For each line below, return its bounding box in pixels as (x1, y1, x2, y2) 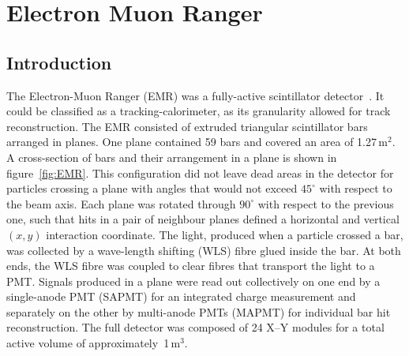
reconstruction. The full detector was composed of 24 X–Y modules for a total (6, 319, 385, 335)
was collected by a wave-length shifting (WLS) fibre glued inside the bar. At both (6, 242, 401, 258)
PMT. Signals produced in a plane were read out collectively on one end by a (6, 272, 381, 289)
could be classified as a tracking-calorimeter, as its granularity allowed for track (6, 103, 391, 119)
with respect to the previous (257, 195, 394, 212)
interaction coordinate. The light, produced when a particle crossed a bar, (46, 226, 403, 242)
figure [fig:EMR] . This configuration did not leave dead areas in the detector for (6, 164, 394, 181)
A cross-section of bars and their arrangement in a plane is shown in (6, 148, 337, 165)
